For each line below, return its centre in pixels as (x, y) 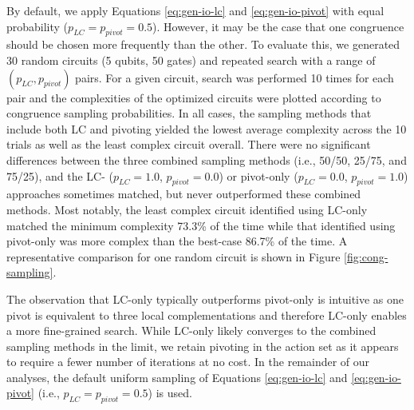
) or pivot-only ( (258, 175)
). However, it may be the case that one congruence (278, 26)
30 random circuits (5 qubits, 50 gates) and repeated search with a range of (191, 60)
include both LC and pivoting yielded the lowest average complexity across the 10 (207, 128)
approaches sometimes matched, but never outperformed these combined (184, 194)
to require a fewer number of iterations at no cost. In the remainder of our (188, 362)
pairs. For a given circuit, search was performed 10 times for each (235, 77)
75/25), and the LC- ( (60, 175)
